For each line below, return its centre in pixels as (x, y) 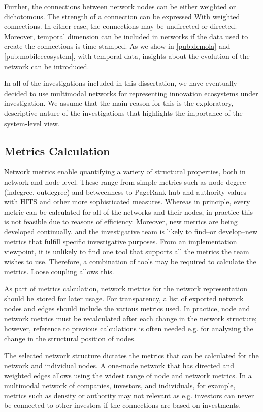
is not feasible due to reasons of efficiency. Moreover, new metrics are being (121, 222)
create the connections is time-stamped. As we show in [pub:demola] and (117, 46)
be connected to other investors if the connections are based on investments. (123, 405)
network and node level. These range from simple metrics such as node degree (125, 181)
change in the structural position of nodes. (70, 338)
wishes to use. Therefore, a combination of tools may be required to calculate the (130, 261)
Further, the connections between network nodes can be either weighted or (120, 6)
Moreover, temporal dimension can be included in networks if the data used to (126, 36)
